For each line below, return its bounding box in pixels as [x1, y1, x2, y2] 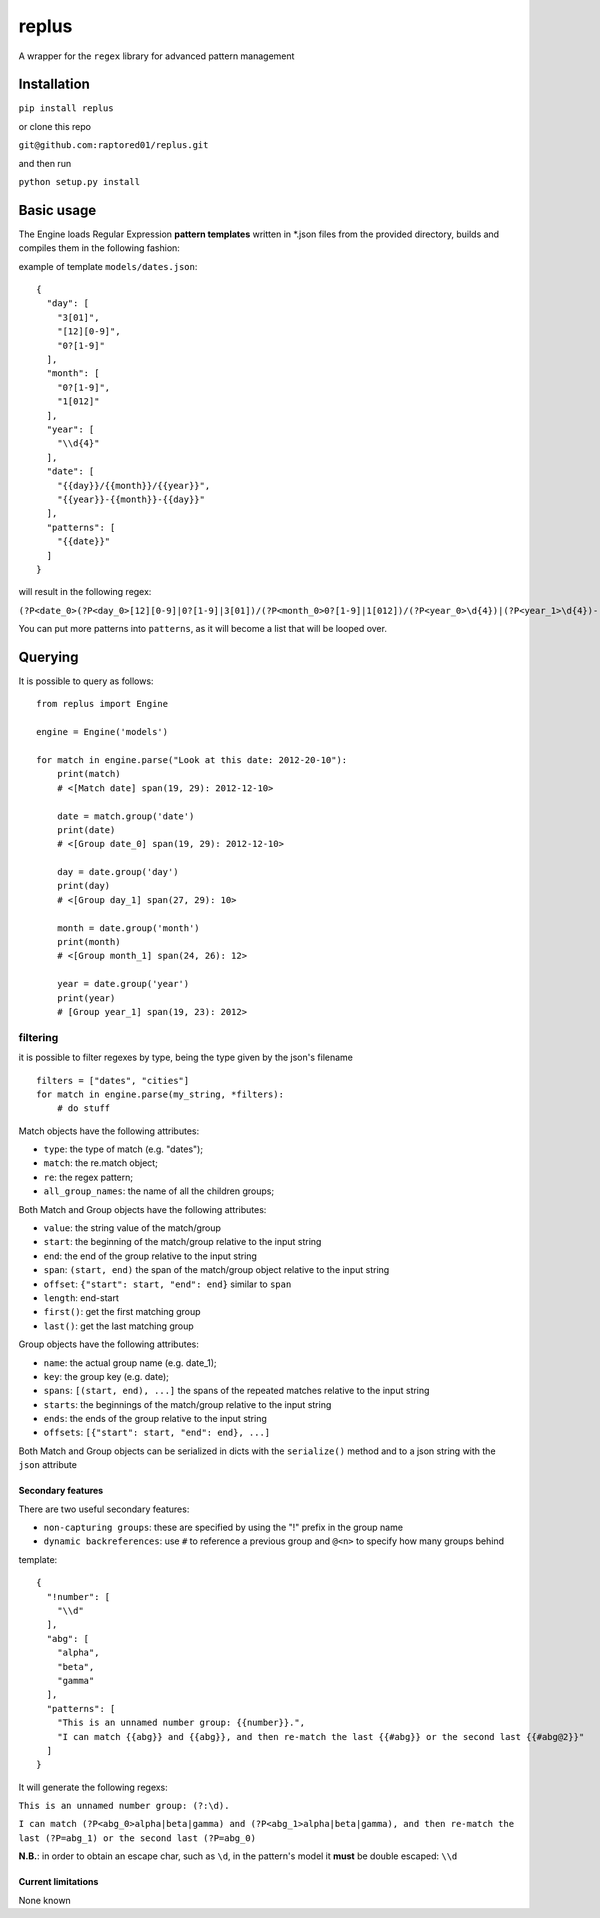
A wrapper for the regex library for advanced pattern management [18, 50, 295, 62]
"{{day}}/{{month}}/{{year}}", [56, 480, 211, 491]
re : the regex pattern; [43, 1171, 134, 1183]
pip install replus [18, 103, 114, 114]
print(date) [56, 824, 116, 835]
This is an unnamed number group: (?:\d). [18, 1800, 230, 1812]
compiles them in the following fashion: [18, 242, 180, 254]
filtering [18, 1030, 59, 1044]
